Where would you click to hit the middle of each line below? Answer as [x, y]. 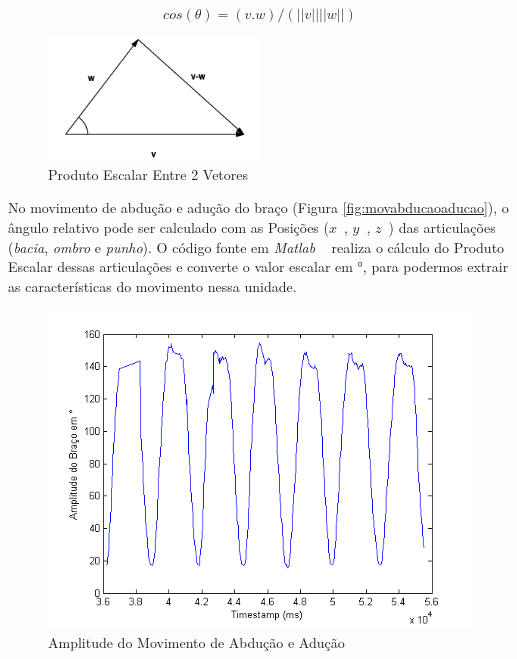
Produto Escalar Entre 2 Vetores [148, 173]
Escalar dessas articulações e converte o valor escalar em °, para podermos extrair [258, 266]
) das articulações [442, 227]
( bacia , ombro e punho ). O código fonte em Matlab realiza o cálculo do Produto [256, 246]
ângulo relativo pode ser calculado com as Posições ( [168, 227]
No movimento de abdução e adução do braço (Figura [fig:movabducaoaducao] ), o [258, 207]
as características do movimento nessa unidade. [152, 285]
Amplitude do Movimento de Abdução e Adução [196, 641]
